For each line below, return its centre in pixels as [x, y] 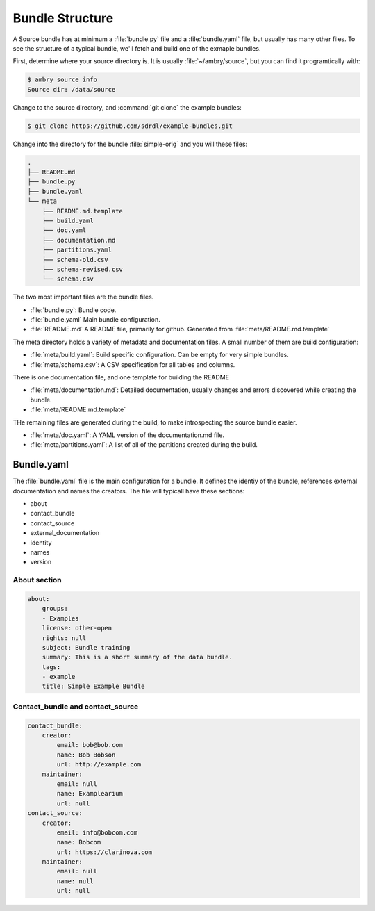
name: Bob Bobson [86, 755]
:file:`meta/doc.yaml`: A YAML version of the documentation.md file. [127, 435]
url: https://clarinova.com [105, 852]
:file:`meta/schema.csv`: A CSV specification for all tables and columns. [133, 364]
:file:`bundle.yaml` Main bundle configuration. [95, 320]
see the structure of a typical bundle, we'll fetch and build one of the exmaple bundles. [137, 48]
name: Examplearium [90, 794]
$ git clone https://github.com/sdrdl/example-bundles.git [130, 126]
